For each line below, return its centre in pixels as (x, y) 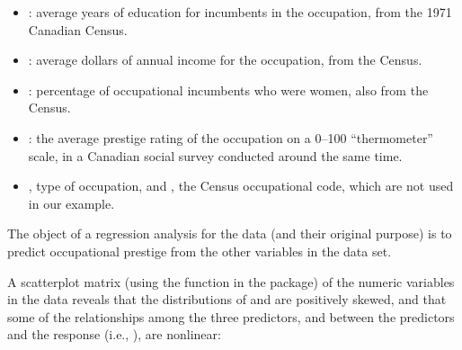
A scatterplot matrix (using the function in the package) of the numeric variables (231, 281)
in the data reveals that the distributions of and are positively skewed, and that (227, 299)
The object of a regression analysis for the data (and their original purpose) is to (230, 233)
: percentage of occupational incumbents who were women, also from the (228, 90)
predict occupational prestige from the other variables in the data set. (200, 251)
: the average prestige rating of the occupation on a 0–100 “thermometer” (231, 137)
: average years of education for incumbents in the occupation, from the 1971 (240, 12)
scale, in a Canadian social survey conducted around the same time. (215, 155)
